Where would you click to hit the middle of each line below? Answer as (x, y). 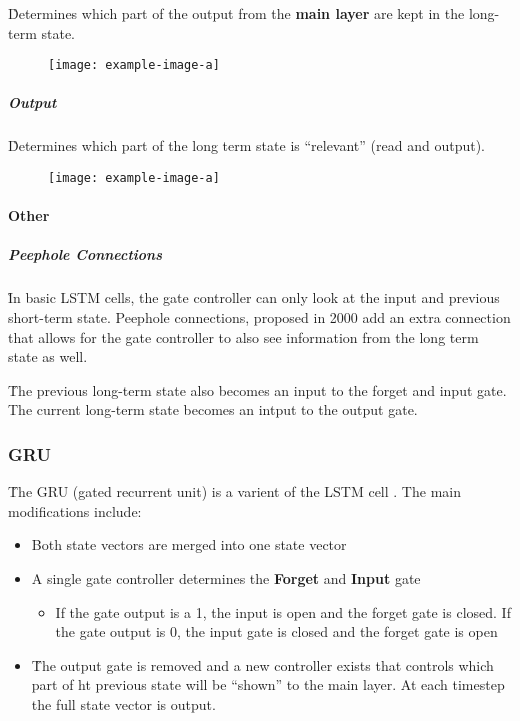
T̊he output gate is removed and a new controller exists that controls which (262, 664)
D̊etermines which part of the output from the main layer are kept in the (236, 13)
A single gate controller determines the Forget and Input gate (226, 577)
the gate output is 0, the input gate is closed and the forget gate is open (276, 631)
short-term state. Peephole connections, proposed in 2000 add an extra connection (259, 317)
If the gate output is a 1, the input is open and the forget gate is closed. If (283, 611)
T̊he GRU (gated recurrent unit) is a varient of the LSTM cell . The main (234, 491)
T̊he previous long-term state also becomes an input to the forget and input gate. (257, 389)
